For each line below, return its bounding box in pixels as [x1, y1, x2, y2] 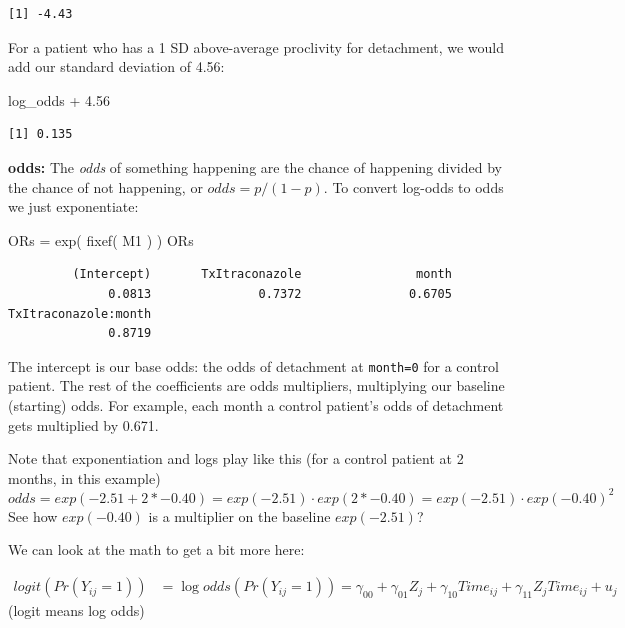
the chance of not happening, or [8, 176, 203, 197]
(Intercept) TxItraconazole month [72, 267, 452, 282]
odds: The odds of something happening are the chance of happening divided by [8, 156, 502, 177]
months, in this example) [8, 467, 161, 488]
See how [8, 505, 58, 526]
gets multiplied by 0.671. [8, 414, 159, 435]
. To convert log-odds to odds [323, 176, 504, 197]
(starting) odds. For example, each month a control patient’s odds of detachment [8, 394, 504, 415]
